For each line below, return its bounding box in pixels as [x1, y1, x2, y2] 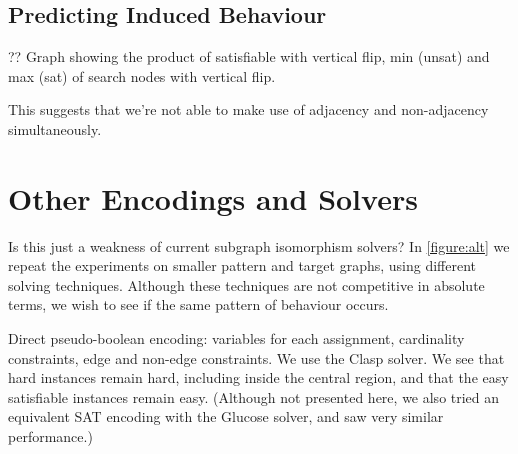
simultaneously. [8, 118, 102, 139]
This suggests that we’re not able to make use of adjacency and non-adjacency [8, 99, 489, 120]
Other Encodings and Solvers [8, 177, 418, 218]
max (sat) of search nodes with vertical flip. [8, 65, 276, 86]
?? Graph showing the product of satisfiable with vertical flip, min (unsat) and [8, 46, 490, 67]
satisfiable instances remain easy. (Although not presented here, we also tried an [8, 386, 500, 407]
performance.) [8, 426, 93, 447]
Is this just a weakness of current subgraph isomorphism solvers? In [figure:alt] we [8, 235, 510, 256]
